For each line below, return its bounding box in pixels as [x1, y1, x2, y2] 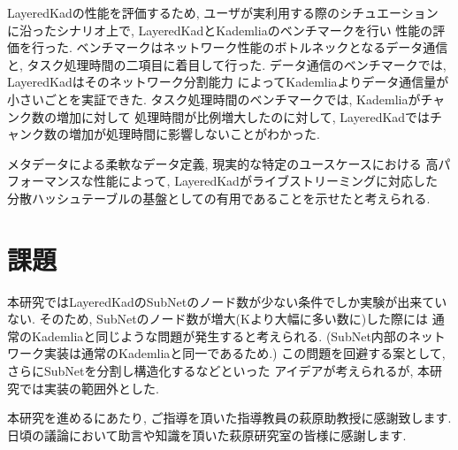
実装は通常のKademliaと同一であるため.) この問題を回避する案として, [43, 344, 446, 362]
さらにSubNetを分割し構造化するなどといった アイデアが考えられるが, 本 [7, 362, 431, 380]
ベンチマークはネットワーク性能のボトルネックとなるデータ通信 [76, 38, 448, 57]
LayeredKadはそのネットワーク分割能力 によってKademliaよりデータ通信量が [7, 72, 449, 91]
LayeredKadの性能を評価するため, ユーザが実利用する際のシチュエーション [7, 4, 439, 21]
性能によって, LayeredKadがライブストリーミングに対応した [93, 172, 438, 190]
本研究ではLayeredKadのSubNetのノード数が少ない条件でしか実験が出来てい [7, 292, 447, 310]
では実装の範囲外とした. [19, 378, 159, 397]
